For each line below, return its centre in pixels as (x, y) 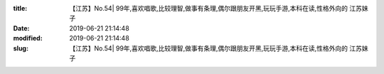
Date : (21, 28)
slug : (21, 48)
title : (20, 8)
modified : (28, 38)
